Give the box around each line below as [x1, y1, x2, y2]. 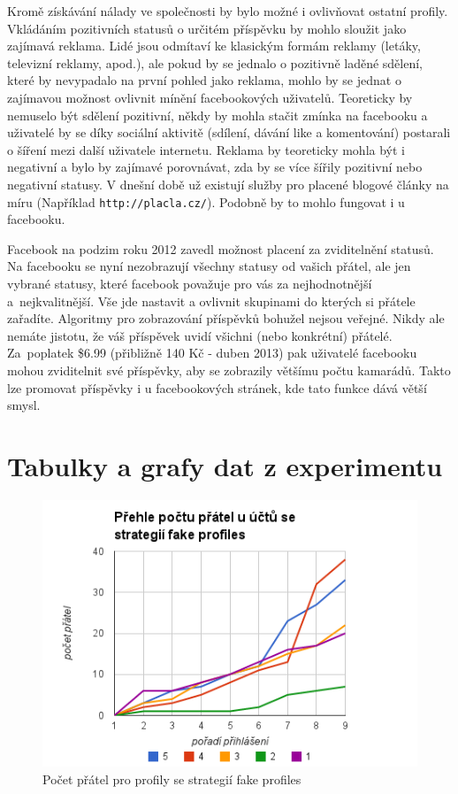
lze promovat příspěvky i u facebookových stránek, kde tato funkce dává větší [7, 378, 427, 397]
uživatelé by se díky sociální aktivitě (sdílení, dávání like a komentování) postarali [7, 123, 451, 142]
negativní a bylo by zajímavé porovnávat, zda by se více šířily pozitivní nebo [7, 158, 423, 176]
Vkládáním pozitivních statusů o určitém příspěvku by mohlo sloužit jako [7, 19, 407, 37]
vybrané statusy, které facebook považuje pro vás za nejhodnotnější [7, 274, 372, 292]
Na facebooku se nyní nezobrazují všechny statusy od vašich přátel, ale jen [7, 257, 411, 275]
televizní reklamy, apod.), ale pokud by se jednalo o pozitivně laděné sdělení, [7, 53, 424, 72]
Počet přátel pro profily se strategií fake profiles [42, 769, 302, 788]
